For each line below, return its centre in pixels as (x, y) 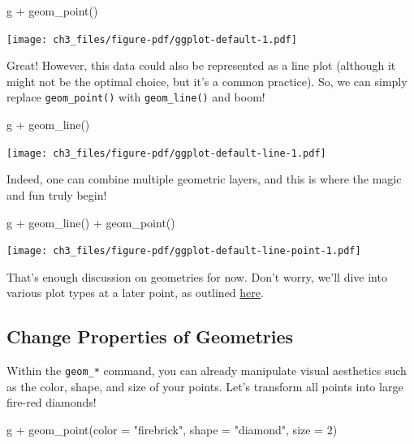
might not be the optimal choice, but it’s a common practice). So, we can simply (207, 81)
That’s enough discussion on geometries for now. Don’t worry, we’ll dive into (197, 276)
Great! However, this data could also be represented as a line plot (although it (201, 65)
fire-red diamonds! (52, 402)
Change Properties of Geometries (150, 336)
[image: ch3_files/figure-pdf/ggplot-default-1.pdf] (152, 39)
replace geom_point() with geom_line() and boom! (136, 97)
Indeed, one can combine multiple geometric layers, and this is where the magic (204, 179)
